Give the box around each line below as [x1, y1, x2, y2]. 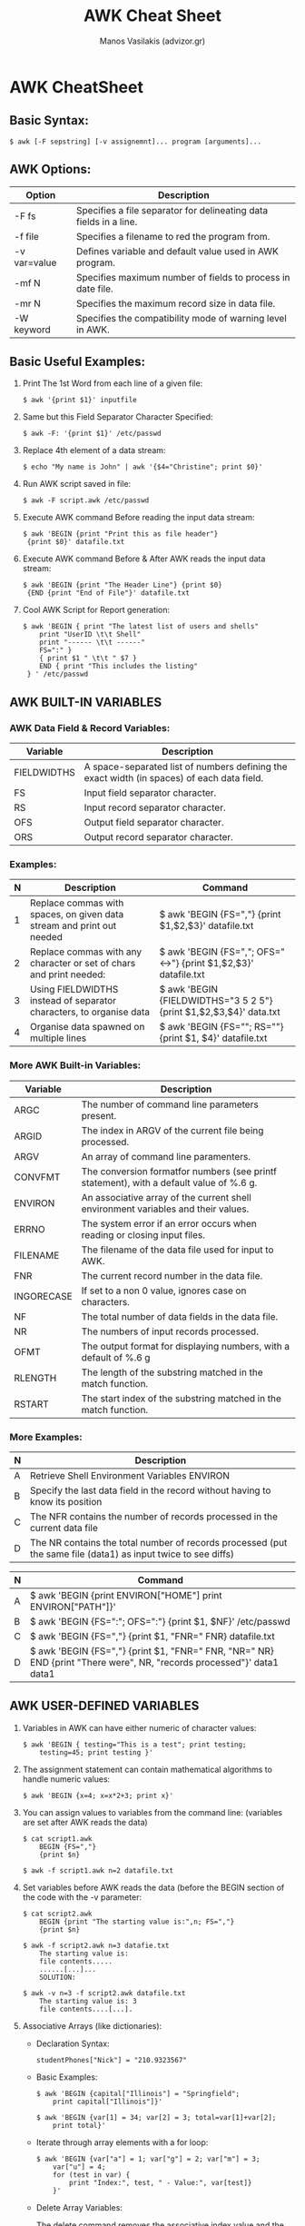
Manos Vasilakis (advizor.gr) [99, 35, 206, 46]
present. [81, 1109, 117, 1122]
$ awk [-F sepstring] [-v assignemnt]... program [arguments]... [9, 137, 261, 146]
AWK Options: [9, 162, 92, 177]
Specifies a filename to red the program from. [75, 230, 271, 242]
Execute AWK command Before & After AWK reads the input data [22, 553, 266, 564]
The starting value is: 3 [39, 1996, 138, 2005]
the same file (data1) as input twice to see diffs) [30, 1548, 234, 1560]
